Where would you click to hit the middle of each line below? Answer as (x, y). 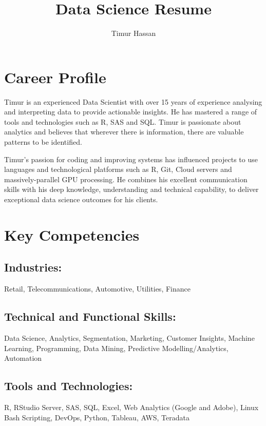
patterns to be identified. (43, 142)
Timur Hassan (134, 33)
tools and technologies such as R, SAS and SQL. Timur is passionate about (123, 121)
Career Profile (55, 77)
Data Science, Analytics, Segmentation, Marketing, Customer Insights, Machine (129, 337)
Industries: (33, 267)
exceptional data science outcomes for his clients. (81, 199)
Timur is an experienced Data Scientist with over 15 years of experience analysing (133, 101)
